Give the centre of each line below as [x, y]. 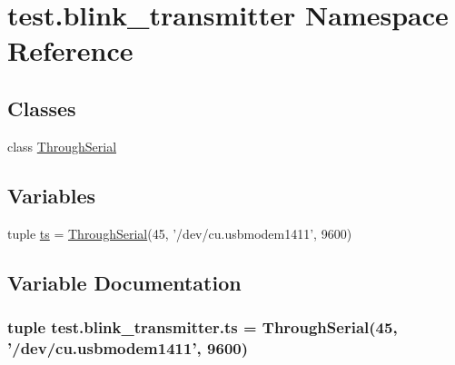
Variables [52, 195]
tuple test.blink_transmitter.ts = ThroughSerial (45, [203, 326]
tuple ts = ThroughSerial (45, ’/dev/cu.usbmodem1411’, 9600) [180, 233]
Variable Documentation [124, 282]
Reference [70, 50]
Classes [42, 108]
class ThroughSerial [62, 146]
